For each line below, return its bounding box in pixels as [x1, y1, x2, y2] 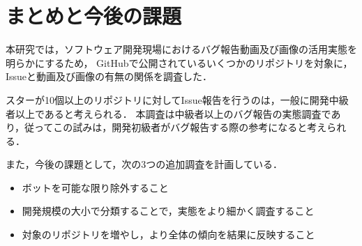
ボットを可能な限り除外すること [22, 180, 169, 194]
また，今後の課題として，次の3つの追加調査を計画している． [6, 157, 282, 171]
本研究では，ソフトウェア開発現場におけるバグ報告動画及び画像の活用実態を [6, 42, 357, 56]
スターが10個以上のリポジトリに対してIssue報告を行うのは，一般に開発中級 [6, 92, 349, 107]
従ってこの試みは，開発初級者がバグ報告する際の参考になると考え [24, 120, 327, 134]
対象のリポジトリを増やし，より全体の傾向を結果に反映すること [22, 227, 315, 242]
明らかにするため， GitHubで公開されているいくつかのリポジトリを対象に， [6, 55, 353, 70]
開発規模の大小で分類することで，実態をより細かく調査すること [22, 203, 315, 218]
